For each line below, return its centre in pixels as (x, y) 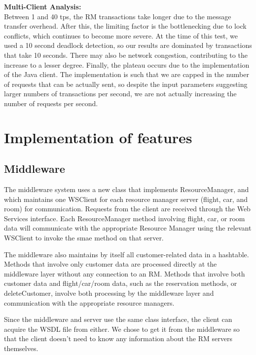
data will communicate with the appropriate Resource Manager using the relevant (128, 228)
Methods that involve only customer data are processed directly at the (110, 264)
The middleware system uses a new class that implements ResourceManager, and (127, 189)
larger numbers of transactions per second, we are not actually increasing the (120, 94)
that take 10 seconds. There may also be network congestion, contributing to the (126, 55)
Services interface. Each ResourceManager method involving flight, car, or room (125, 218)
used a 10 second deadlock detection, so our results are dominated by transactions (128, 45)
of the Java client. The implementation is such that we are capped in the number (127, 74)
